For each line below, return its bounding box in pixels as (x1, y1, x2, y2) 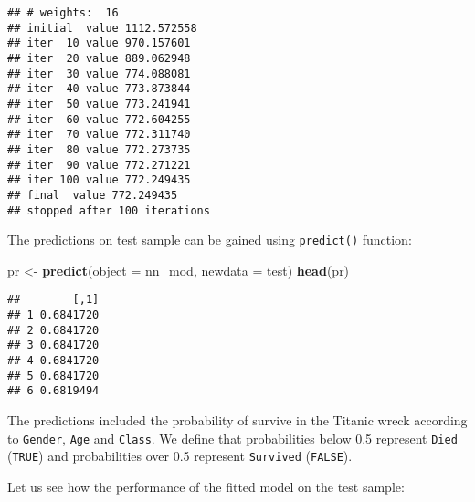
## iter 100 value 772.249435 (7, 173, 191, 187)
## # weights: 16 (7, 6, 119, 19)
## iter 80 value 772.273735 (7, 142, 191, 156)
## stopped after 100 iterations (7, 204, 210, 217)
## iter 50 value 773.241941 (7, 97, 191, 110)
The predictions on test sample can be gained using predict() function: (7, 230, 412, 249)
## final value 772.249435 (7, 188, 178, 202)
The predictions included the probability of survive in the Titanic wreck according (7, 411, 468, 430)
